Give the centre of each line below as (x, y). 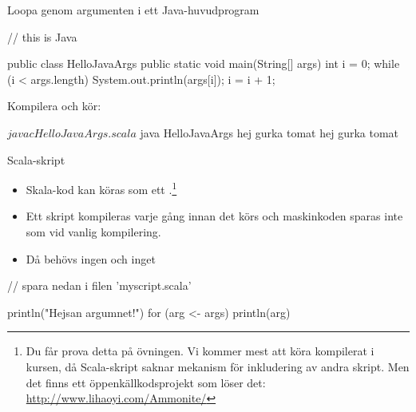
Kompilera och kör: (54, 106)
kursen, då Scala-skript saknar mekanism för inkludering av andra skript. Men (218, 366)
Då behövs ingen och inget (91, 258)
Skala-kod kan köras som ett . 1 (101, 188)
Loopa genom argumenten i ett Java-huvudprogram (133, 10)
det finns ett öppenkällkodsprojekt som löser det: (146, 382)
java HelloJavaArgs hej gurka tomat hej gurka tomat (269, 132)
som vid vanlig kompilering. (93, 232)
